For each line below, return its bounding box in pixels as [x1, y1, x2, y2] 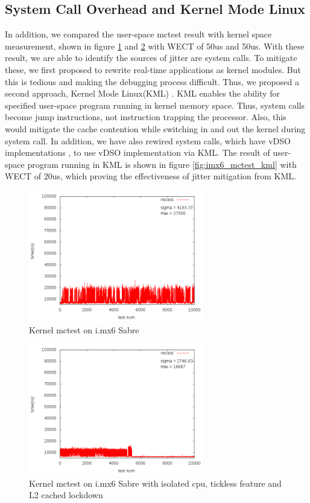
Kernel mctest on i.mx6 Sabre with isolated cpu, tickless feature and [29, 476, 282, 489]
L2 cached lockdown [29, 489, 103, 501]
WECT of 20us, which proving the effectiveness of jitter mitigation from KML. [5, 170, 296, 182]
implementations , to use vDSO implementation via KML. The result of [5, 146, 270, 159]
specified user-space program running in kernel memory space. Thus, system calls [5, 98, 305, 111]
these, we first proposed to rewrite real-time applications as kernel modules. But [5, 63, 301, 75]
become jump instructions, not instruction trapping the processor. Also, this [5, 111, 286, 123]
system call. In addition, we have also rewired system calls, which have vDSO [5, 134, 291, 147]
